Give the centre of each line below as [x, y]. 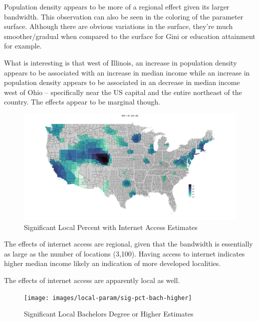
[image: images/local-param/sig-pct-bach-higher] [108, 298]
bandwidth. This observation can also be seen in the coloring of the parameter [124, 16]
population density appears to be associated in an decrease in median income [122, 82]
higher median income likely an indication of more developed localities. [113, 263]
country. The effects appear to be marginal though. [82, 102]
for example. [23, 46]
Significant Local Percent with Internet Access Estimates [111, 227]
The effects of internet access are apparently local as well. [92, 280]
